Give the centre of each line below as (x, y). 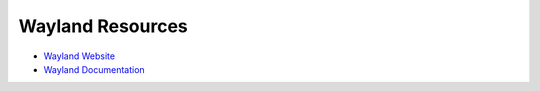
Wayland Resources (103, 26)
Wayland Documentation (94, 69)
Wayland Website (79, 56)
